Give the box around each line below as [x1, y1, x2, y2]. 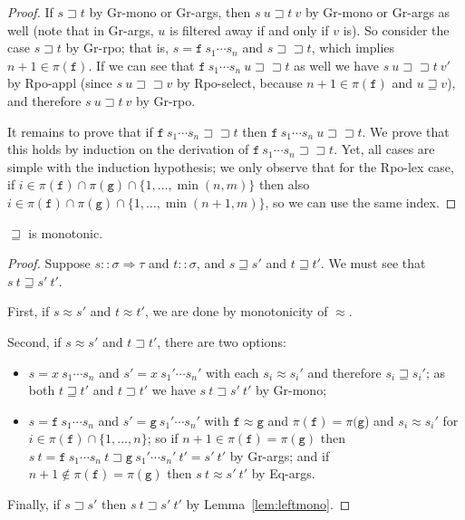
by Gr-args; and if [229, 446, 330, 465]
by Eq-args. [251, 464, 315, 483]
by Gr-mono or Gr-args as [305, 3, 450, 21]
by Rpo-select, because [176, 73, 303, 92]
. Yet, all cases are [334, 140, 435, 159]
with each [205, 362, 259, 381]
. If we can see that [88, 55, 195, 74]
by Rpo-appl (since [7, 73, 112, 92]
